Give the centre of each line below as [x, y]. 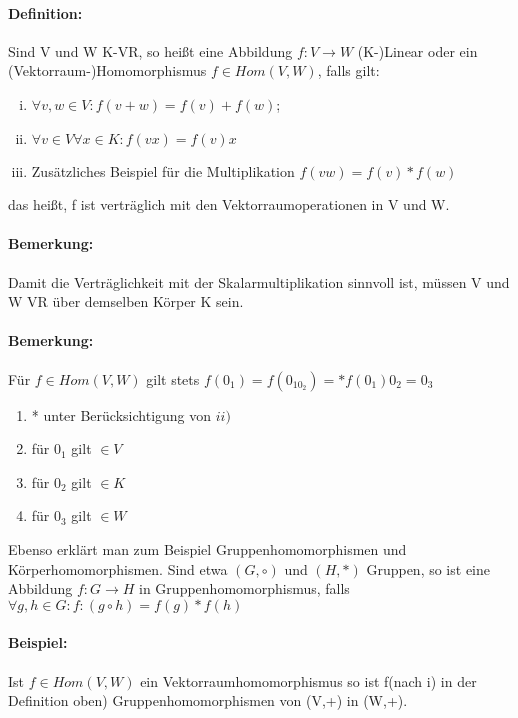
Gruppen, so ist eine [428, 568]
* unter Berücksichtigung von [121, 414]
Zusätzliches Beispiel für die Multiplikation [163, 170]
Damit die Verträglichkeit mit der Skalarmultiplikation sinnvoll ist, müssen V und [259, 281]
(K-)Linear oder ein [417, 50]
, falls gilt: [348, 70]
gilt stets [173, 378]
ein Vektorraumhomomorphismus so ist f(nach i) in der [308, 680]
